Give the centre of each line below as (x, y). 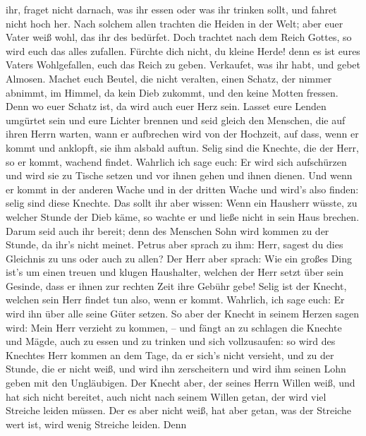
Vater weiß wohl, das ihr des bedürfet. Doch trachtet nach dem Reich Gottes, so (179, 37)
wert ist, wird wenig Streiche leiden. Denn (96, 424)
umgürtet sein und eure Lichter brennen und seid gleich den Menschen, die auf (176, 120)
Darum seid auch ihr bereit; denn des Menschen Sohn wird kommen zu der (167, 230)
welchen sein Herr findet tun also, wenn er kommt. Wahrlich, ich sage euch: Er (175, 299)
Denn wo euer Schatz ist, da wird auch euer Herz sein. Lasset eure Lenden (166, 106)
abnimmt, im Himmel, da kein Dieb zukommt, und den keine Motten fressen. (172, 92)
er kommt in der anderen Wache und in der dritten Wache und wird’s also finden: (182, 189)
